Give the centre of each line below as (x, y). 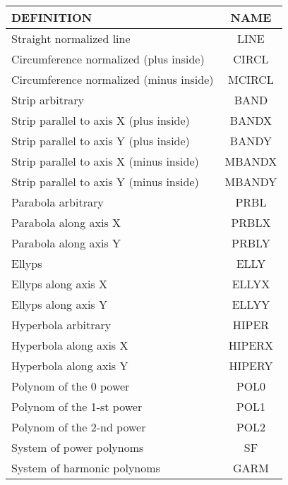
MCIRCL (251, 79)
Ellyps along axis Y (59, 304)
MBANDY (251, 182)
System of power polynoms (78, 447)
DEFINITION (52, 17)
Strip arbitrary (48, 100)
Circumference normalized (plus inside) (108, 59)
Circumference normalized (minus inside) (113, 79)
